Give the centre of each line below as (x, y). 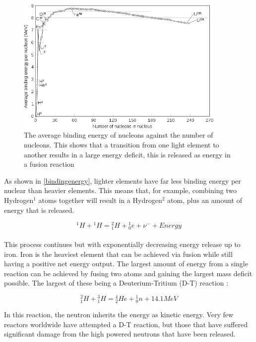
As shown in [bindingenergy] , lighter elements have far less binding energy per (123, 180)
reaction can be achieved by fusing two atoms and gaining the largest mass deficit (128, 273)
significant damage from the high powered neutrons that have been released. (120, 334)
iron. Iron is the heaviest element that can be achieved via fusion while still (118, 254)
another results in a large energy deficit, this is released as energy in (127, 154)
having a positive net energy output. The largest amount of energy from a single (126, 264)
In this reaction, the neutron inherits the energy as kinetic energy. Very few (119, 315)
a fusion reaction (49, 164)
